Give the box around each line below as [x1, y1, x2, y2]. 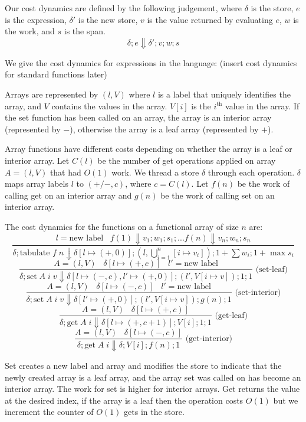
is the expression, [5, 13, 67, 25]
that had [50, 165, 81, 178]
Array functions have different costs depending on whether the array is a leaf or [5, 142, 292, 155]
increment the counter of [5, 405, 94, 418]
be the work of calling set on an [160, 189, 275, 201]
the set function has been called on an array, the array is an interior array [5, 111, 272, 124]
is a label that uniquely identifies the [157, 87, 291, 100]
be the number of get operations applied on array [97, 154, 276, 166]
